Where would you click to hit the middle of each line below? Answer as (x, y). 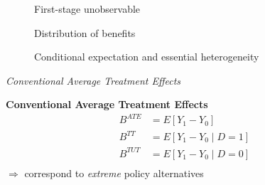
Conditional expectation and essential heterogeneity (147, 57)
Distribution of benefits (85, 32)
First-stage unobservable (87, 9)
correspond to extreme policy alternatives (114, 173)
